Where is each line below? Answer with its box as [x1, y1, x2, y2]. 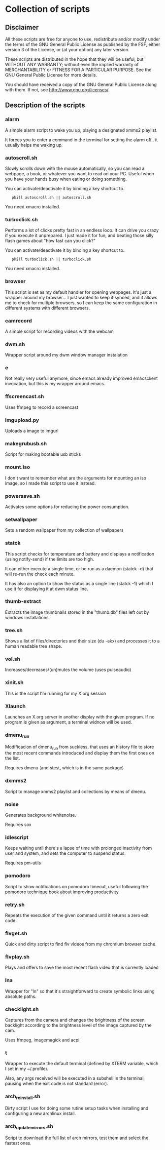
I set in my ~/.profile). [5, 1066, 49, 1072]
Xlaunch [5, 703, 26, 710]
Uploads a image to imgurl [5, 428, 59, 434]
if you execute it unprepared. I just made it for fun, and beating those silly [5, 233, 154, 238]
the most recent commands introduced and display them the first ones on [5, 750, 154, 756]
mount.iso [5, 464, 31, 471]
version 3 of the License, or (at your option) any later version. [5, 47, 130, 52]
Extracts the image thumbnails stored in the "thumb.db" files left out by [5, 609, 149, 615]
